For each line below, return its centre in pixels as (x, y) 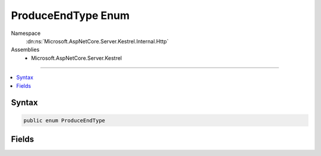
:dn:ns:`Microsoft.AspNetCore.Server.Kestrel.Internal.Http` (97, 41)
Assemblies (25, 50)
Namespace (26, 33)
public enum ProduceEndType (64, 120)
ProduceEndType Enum (70, 15)
